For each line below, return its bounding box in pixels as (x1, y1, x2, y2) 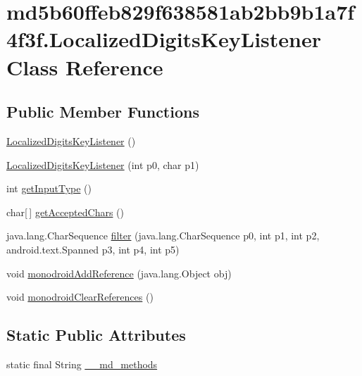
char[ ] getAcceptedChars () (6, 204, 124, 219)
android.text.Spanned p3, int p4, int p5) (6, 242, 180, 256)
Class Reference (6, 52, 163, 81)
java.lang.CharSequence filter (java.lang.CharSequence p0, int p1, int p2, (6, 228, 320, 243)
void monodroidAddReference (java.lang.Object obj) (6, 265, 232, 280)
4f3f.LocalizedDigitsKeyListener (6, 25, 322, 54)
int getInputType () (6, 181, 92, 196)
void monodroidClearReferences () (6, 289, 154, 304)
